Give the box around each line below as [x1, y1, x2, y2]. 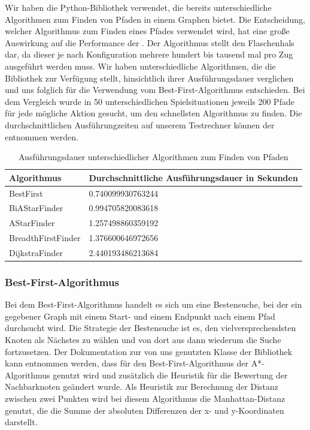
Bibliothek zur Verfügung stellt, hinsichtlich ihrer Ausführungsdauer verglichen [5, 71, 294, 84]
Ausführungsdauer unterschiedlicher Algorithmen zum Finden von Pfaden [19, 151, 288, 163]
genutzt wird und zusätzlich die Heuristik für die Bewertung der [53, 368, 288, 381]
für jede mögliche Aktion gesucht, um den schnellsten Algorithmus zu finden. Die [5, 107, 302, 119]
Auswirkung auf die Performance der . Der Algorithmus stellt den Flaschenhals [5, 36, 294, 49]
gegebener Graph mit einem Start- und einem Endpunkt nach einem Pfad [5, 309, 275, 322]
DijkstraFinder [9, 246, 63, 258]
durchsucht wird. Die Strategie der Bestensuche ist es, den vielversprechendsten [5, 321, 296, 334]
